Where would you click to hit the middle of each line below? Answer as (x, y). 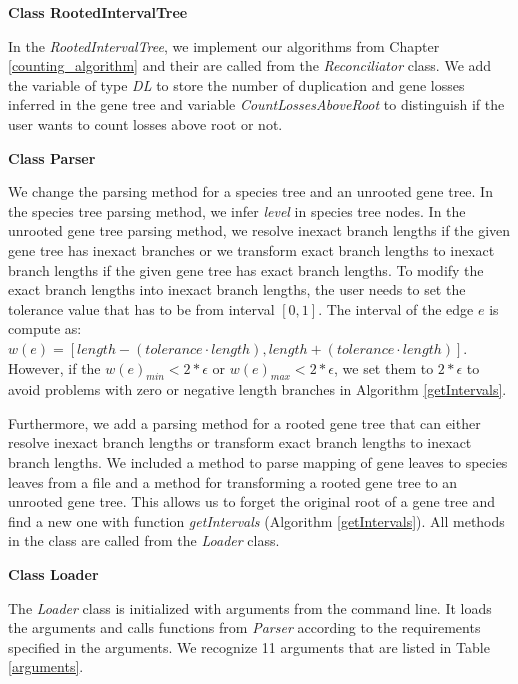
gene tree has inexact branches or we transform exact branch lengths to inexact (251, 249)
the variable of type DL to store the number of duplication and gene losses (236, 84)
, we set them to (383, 367)
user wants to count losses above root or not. (145, 123)
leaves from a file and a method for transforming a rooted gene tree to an (233, 481)
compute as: (45, 328)
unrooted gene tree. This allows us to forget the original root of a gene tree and (251, 501)
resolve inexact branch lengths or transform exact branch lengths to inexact (240, 442)
